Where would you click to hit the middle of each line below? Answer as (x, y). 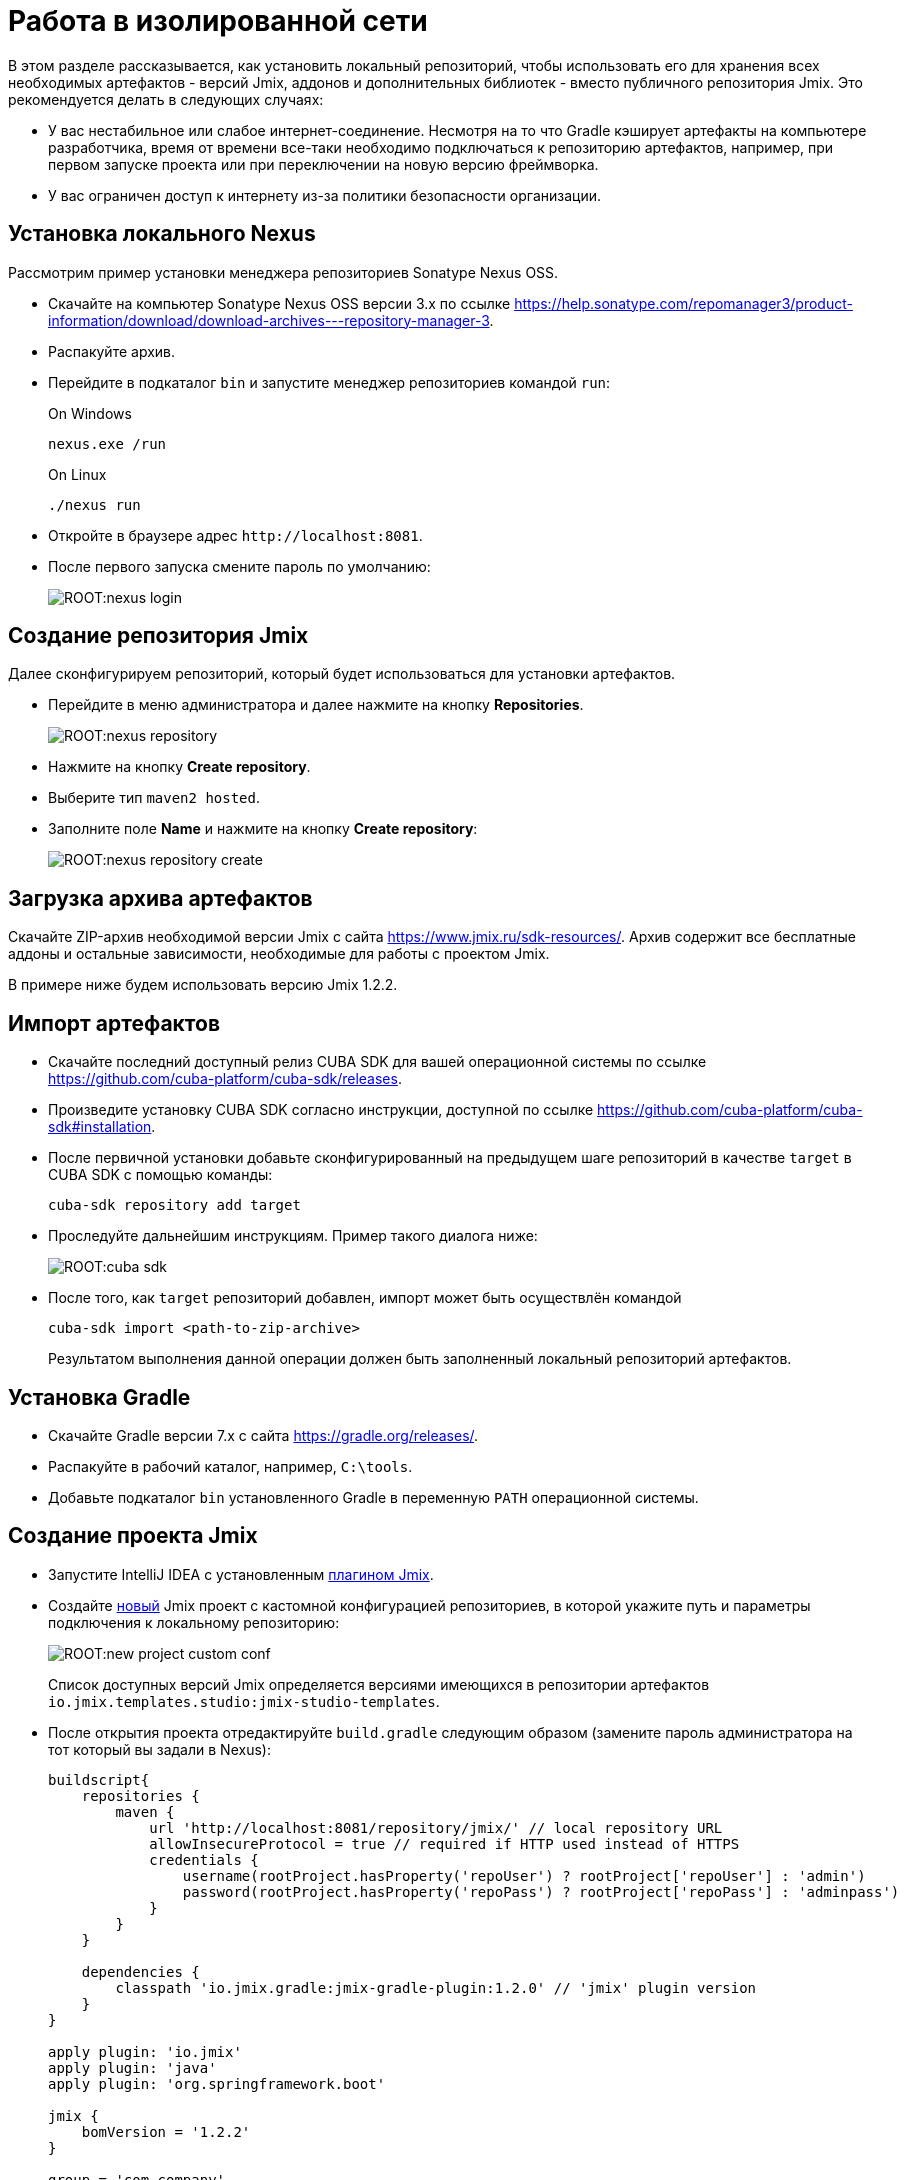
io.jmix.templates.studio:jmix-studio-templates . (244, 1701)
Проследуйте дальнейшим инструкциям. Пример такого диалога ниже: (293, 1236)
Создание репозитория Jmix (158, 636)
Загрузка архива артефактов (160, 898)
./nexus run (94, 504)
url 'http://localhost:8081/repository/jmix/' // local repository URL (436, 1827)
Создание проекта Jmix (133, 1536)
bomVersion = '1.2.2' (166, 2131)
